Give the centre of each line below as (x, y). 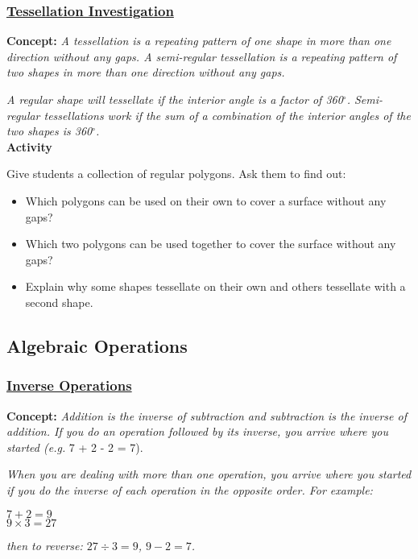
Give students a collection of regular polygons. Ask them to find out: (176, 174)
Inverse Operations (69, 385)
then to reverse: (45, 545)
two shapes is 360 (50, 131)
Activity (29, 146)
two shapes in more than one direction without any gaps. (146, 72)
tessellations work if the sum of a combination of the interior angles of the (227, 115)
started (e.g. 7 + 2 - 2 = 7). (75, 447)
